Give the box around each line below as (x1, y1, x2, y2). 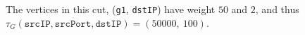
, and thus (255, 2, 299, 16)
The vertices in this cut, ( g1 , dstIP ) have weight (6, 2, 216, 16)
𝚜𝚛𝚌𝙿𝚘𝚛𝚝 (54, 19, 92, 29)
